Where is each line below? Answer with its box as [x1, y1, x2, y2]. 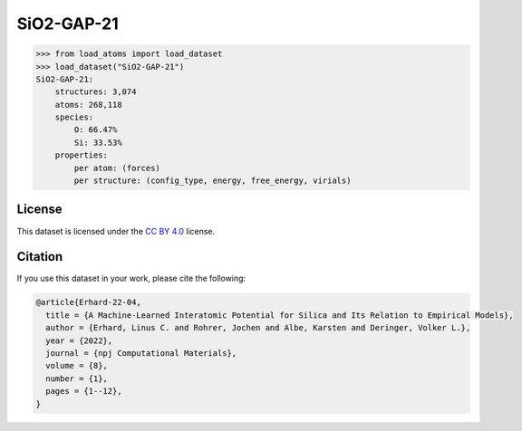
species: [54, 112, 94, 122]
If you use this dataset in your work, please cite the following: [16, 273, 246, 284]
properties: [54, 150, 109, 160]
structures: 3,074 [54, 87, 137, 97]
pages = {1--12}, [45, 386, 122, 397]
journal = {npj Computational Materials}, [45, 349, 237, 358]
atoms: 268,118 [54, 100, 122, 110]
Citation [16, 249, 63, 264]
